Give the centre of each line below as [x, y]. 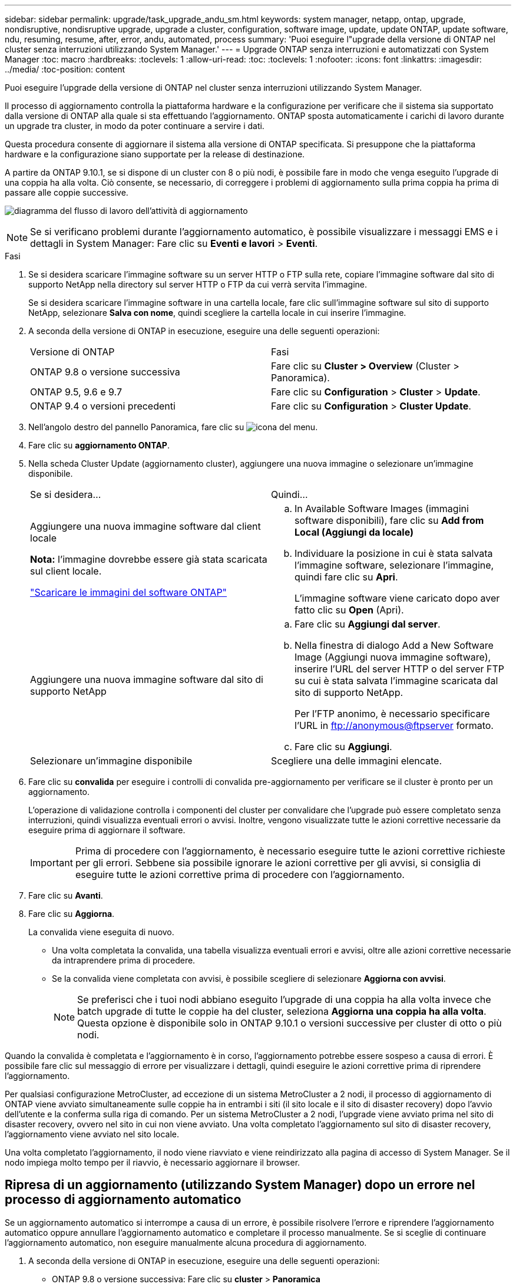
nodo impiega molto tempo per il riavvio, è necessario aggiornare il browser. [153, 1162]
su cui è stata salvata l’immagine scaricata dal [396, 681]
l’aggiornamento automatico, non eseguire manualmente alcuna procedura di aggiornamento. [186, 1242]
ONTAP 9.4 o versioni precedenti [103, 406]
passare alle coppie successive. [67, 192]
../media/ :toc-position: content [65, 69]
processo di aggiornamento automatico [123, 1200]
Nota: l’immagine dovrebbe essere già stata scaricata [149, 559]
